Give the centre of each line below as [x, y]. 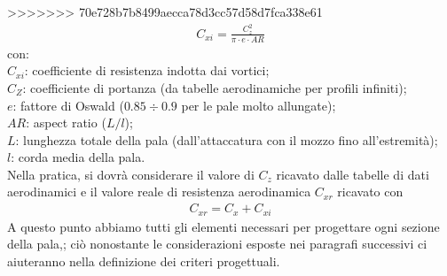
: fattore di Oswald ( [68, 105]
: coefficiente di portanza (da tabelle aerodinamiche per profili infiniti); [215, 87]
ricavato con [370, 192]
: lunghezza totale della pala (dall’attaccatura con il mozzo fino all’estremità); [227, 139]
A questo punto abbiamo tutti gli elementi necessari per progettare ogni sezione [223, 226]
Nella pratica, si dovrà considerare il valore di [131, 174]
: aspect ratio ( [66, 123]
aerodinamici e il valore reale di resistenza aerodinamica [159, 192]
